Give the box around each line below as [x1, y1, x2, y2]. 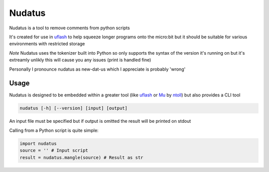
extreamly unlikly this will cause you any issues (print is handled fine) [9, 57, 151, 63]
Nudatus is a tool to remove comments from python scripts [9, 25, 130, 31]
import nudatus [19, 141, 57, 146]
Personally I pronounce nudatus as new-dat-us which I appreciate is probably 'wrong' [9, 66, 186, 72]
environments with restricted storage [9, 41, 85, 47]
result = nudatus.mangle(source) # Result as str [19, 155, 143, 160]
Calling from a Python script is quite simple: [9, 127, 99, 133]
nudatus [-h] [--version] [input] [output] [19, 105, 128, 111]
